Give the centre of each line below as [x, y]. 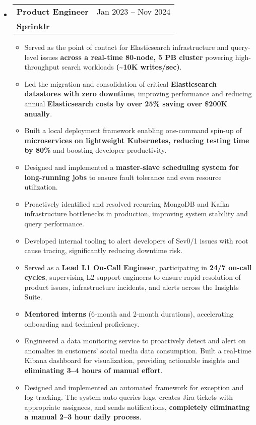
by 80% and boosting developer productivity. [95, 150]
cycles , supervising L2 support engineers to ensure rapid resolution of [133, 277]
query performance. [54, 223]
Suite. [33, 297]
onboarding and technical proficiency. [82, 323]
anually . [38, 113]
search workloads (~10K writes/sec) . [122, 67]
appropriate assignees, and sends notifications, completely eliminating [137, 407]
